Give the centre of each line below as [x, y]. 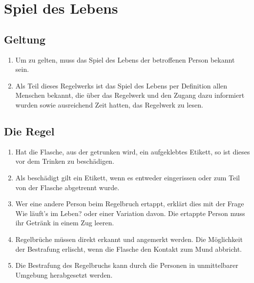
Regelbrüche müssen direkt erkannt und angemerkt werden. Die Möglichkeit [129, 239]
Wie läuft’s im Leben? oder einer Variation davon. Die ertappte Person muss [130, 213]
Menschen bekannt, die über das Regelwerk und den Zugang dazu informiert [130, 95]
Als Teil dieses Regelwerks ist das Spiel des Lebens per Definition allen [121, 85]
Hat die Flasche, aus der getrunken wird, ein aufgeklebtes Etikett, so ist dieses [133, 151]
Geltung [25, 39]
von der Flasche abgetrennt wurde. [67, 187]
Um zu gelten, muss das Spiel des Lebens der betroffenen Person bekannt [125, 59]
